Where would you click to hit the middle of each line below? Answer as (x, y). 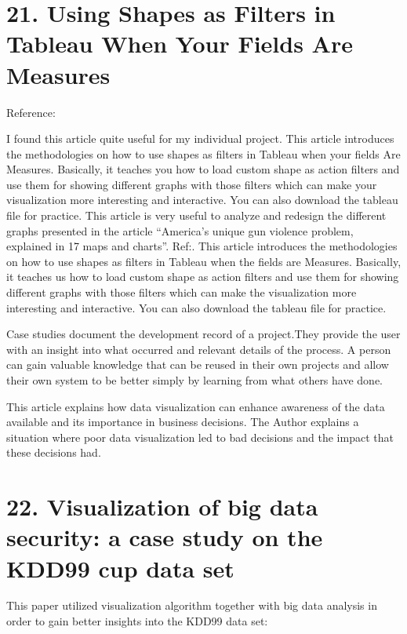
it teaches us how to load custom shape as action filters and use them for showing (203, 277)
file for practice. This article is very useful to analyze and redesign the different (196, 215)
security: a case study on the (165, 537)
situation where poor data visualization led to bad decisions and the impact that (200, 437)
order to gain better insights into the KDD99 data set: (137, 621)
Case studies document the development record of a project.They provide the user (203, 334)
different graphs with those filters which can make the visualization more (182, 292)
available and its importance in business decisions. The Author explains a (183, 422)
